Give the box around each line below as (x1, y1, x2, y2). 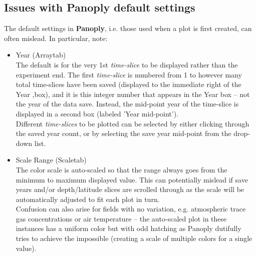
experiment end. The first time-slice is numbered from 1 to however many (16, 69, 242, 79)
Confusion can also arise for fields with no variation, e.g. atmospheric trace (16, 203, 246, 214)
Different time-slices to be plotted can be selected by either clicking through (16, 118, 249, 128)
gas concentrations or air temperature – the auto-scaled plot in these (16, 213, 227, 223)
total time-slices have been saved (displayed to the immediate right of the (16, 79, 241, 89)
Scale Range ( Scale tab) (16, 154, 87, 165)
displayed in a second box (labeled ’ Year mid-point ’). (16, 108, 178, 118)
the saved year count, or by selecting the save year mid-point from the (16, 128, 231, 138)
